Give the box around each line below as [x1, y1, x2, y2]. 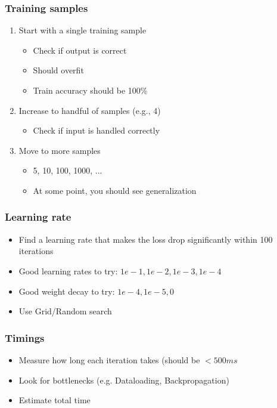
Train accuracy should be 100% [33, 84, 148, 96]
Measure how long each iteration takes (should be [18, 353, 200, 366]
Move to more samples [18, 144, 101, 156]
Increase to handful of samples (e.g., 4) [18, 104, 161, 116]
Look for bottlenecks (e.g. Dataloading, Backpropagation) [18, 373, 229, 386]
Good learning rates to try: [18, 264, 118, 277]
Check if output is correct [33, 44, 127, 56]
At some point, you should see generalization [33, 184, 197, 196]
